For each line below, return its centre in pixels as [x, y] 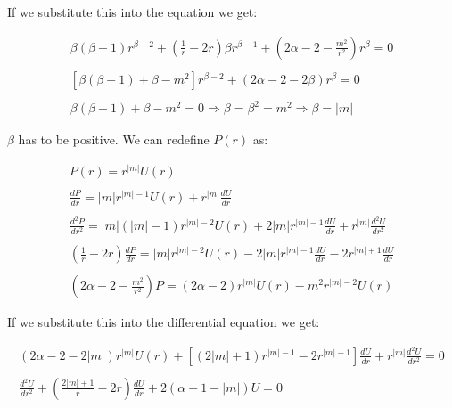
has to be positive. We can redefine [114, 139]
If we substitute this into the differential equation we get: [164, 322]
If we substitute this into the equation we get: [132, 12]
